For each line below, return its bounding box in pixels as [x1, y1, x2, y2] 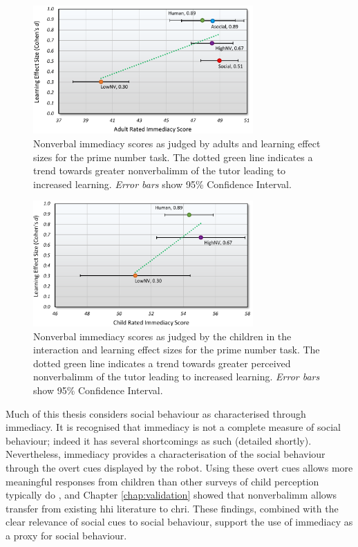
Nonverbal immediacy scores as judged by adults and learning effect [33, 136, 321, 151]
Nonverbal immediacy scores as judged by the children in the [33, 328, 292, 343]
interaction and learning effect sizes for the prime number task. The [33, 342, 320, 357]
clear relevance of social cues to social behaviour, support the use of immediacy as [6, 514, 353, 529]
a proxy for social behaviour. [6, 528, 127, 542]
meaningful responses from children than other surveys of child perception [6, 474, 319, 488]
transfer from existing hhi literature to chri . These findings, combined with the [6, 501, 339, 515]
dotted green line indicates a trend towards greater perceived [33, 355, 291, 370]
